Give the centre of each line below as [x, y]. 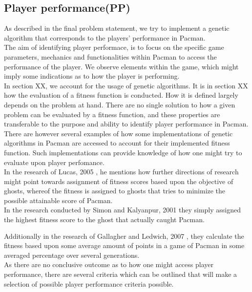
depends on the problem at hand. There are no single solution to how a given [120, 104]
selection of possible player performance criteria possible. [89, 283]
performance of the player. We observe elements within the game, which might [121, 66]
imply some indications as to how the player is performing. [92, 76]
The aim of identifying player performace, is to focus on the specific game [114, 47]
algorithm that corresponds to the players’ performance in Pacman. [105, 37]
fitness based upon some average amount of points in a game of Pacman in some [124, 245]
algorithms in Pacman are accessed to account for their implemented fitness [117, 143]
